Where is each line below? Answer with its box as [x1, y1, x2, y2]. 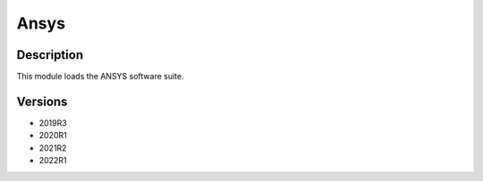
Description [16, 47, 84, 62]
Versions [16, 94, 68, 109]
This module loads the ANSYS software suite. [16, 71, 184, 82]
